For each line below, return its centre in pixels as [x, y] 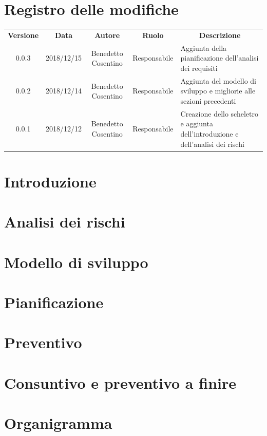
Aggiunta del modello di [218, 80]
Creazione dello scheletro [219, 113]
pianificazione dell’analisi [220, 58]
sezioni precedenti [208, 100]
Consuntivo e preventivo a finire [120, 382]
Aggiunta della [204, 48]
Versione [23, 35]
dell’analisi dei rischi [212, 144]
